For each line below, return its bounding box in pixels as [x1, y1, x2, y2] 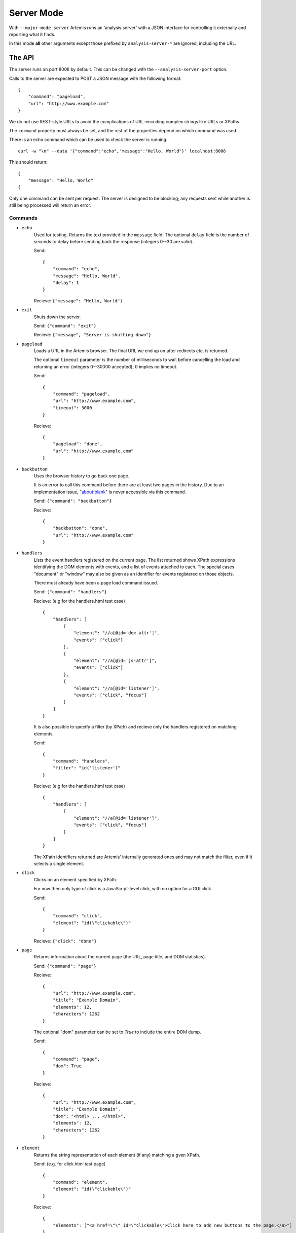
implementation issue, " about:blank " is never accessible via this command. [34, 489, 186, 495]
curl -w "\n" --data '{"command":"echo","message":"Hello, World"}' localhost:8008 [18, 148, 226, 154]
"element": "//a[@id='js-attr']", [74, 657, 157, 663]
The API [9, 53, 34, 62]
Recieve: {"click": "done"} [34, 938, 97, 944]
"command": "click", [52, 913, 103, 919]
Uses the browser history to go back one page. [34, 472, 130, 478]
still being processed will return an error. [9, 202, 91, 208]
